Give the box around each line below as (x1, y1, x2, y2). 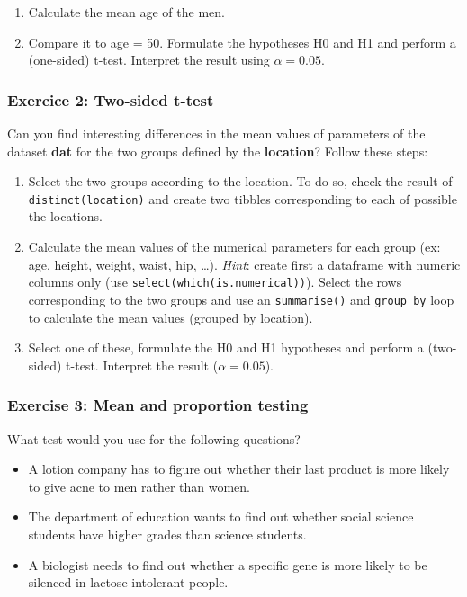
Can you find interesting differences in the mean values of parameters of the (7, 124, 426, 142)
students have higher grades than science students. (28, 524, 307, 543)
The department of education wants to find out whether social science (28, 507, 414, 526)
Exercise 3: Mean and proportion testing (7, 394, 309, 416)
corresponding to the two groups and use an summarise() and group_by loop (28, 290, 454, 308)
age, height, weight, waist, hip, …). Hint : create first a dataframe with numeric (28, 254, 461, 273)
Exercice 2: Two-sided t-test (7, 88, 214, 111)
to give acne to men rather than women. (28, 477, 251, 495)
